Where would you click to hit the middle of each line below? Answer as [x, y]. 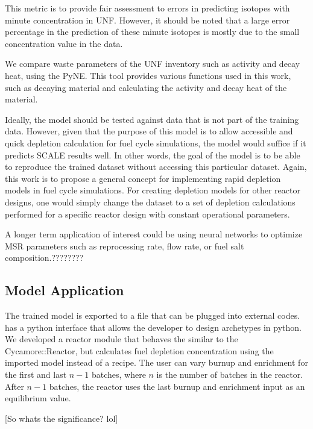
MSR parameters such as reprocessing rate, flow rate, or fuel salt [125, 246]
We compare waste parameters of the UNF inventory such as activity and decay [153, 64]
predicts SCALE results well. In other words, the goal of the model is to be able [153, 155]
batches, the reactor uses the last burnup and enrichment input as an [177, 386]
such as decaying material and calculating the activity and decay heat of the [146, 87]
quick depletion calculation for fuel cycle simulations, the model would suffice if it [156, 142]
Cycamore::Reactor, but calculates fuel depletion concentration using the [139, 350]
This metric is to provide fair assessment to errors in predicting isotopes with [147, 8]
